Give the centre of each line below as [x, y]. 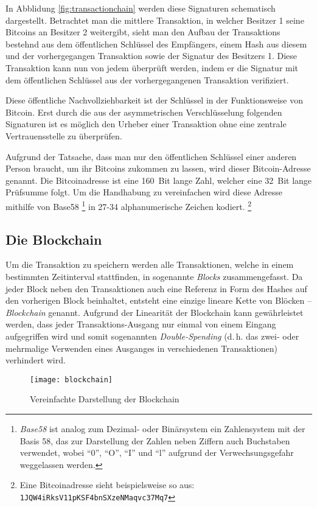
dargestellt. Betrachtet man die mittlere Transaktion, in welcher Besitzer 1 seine [155, 20]
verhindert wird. [36, 360]
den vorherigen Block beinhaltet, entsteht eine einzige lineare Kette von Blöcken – [158, 300]
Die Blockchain [54, 239]
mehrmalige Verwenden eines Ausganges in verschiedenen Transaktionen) [141, 348]
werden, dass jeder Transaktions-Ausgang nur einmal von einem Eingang [141, 324]
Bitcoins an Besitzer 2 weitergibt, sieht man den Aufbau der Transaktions [143, 32]
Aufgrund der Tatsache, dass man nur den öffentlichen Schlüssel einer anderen [151, 156]
